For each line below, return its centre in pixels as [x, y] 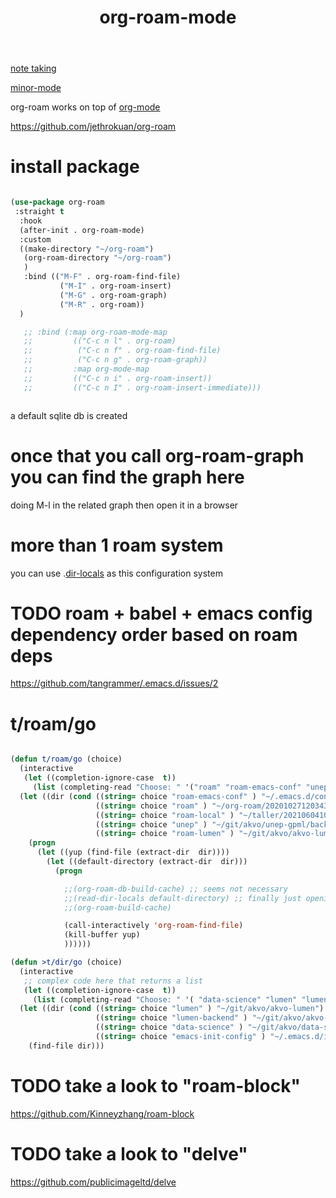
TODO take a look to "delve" [129, 1153]
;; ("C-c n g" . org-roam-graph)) [115, 360]
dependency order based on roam [154, 634]
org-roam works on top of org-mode [85, 107]
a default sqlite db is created [69, 415]
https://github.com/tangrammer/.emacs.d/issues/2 [114, 683]
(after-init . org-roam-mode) [82, 230]
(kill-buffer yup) [102, 935]
